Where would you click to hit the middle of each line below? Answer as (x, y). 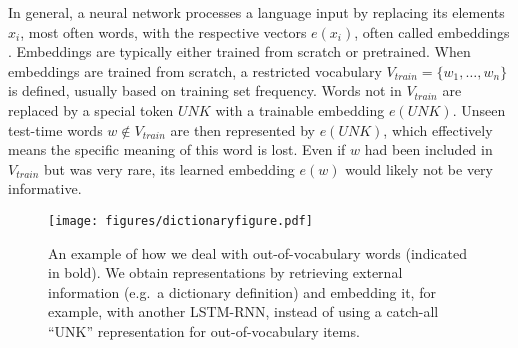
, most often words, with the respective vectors (163, 31)
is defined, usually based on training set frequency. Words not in (205, 90)
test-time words (55, 129)
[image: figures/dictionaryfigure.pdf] (180, 220)
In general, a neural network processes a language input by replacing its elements (256, 12)
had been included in (428, 149)
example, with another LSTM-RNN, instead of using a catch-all (243, 311)
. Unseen (479, 109)
